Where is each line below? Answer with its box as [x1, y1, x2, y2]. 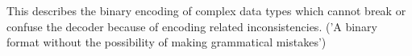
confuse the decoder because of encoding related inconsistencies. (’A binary [6, 18, 377, 34]
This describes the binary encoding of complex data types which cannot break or [6, 2, 406, 18]
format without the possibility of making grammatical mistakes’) [6, 34, 327, 50]
